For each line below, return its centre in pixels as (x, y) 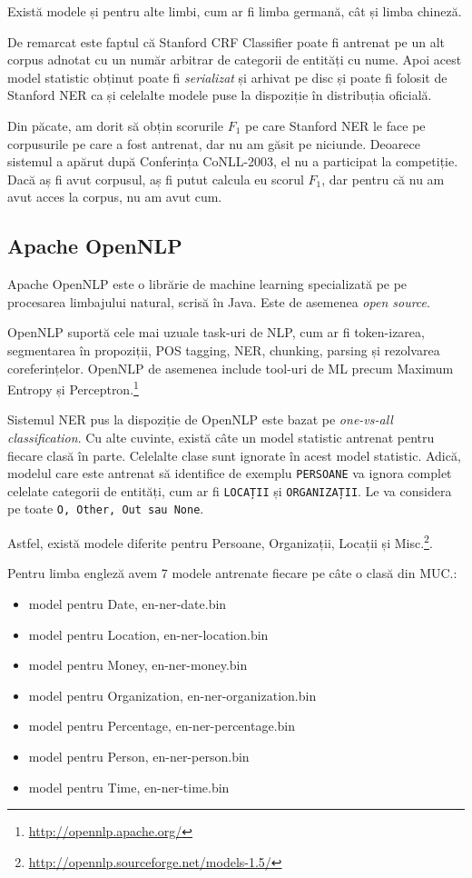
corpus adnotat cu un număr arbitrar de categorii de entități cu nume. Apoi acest (235, 60)
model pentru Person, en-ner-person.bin (139, 756)
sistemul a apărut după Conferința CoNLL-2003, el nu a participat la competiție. (233, 161)
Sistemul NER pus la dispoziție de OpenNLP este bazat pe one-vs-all (200, 419)
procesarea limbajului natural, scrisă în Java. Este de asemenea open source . (219, 301)
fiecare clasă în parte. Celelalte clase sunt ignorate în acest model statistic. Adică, (234, 455)
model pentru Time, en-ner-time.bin (129, 787)
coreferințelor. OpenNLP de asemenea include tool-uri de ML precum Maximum (231, 368)
